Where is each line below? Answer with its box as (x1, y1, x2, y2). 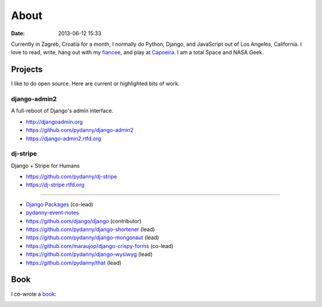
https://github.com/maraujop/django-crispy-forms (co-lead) (26, 242, 174, 249)
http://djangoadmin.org (26, 118, 83, 125)
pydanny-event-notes (26, 209, 79, 217)
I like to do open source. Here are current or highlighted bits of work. (11, 80, 180, 87)
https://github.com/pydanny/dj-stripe (26, 173, 117, 180)
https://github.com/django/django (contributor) (26, 217, 142, 224)
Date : (11, 30, 25, 37)
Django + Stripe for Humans (11, 162, 80, 169)
